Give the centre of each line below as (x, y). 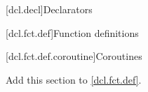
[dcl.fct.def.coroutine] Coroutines (74, 56)
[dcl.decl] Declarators (49, 9)
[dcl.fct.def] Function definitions (72, 32)
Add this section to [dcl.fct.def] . (74, 79)
